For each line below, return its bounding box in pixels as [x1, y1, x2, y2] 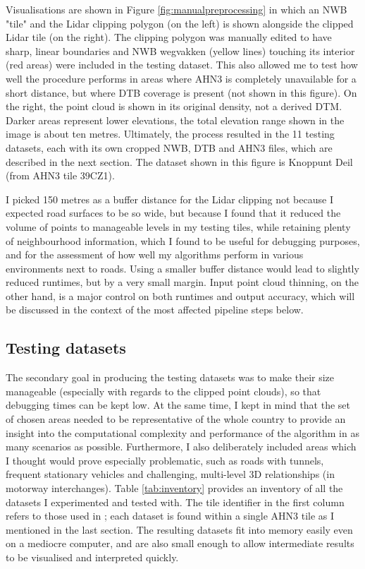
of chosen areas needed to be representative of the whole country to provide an [6, 412, 346, 426]
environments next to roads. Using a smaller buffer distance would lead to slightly [6, 260, 359, 275]
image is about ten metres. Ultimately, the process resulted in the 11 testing [6, 126, 335, 141]
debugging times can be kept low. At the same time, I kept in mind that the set [6, 397, 351, 412]
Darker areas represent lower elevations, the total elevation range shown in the [6, 112, 345, 127]
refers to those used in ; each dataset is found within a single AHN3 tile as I [6, 508, 335, 523]
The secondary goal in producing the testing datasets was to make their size [6, 370, 335, 385]
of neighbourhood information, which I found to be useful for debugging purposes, [6, 233, 360, 248]
